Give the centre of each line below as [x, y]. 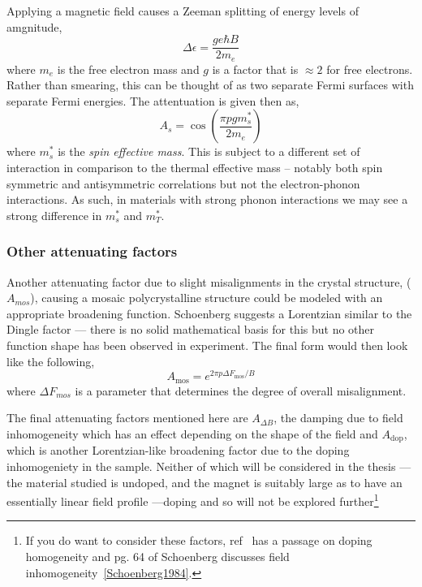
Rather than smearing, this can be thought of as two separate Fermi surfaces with [210, 85]
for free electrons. [370, 69]
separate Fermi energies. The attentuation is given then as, [153, 100]
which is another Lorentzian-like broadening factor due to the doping [178, 450]
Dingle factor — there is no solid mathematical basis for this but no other [191, 329]
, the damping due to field [338, 418]
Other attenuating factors [92, 251]
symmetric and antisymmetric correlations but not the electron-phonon [183, 183]
